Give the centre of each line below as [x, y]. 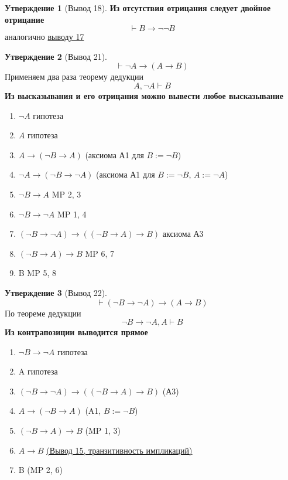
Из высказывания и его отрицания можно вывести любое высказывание [144, 95]
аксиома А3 [183, 234]
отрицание [25, 19]
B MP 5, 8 [37, 273]
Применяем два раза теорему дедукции [74, 76]
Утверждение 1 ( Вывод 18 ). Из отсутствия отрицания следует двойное [138, 8]
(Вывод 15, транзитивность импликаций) [119, 450]
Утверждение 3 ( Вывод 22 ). [56, 292]
